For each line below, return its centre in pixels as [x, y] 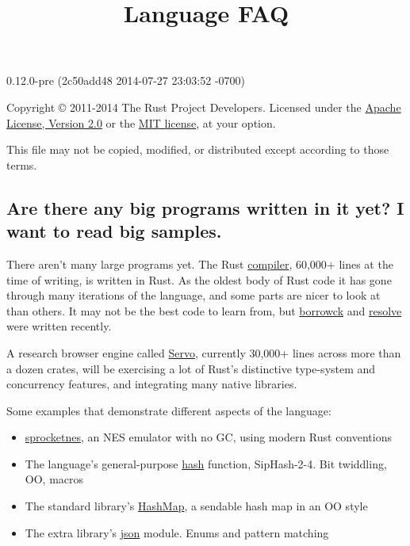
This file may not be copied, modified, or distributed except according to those [198, 149]
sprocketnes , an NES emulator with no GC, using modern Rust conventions [209, 437]
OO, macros [54, 479]
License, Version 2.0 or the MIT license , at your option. [141, 122]
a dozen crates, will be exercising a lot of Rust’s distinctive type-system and [191, 368]
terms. [22, 164]
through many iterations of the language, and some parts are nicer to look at [194, 295]
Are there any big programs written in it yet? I [205, 207]
